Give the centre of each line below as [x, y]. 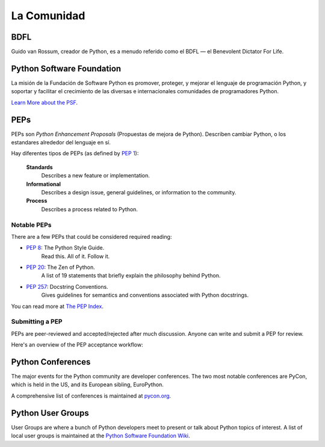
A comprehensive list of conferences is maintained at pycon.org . [91, 396]
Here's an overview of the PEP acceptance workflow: [77, 345]
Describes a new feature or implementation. [96, 176]
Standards [40, 167]
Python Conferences [51, 362]
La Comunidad [48, 16]
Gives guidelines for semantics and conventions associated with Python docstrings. [145, 295]
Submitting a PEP [37, 322]
